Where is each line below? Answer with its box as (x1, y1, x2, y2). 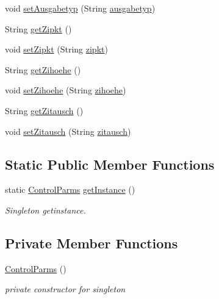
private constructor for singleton (5, 283, 126, 295)
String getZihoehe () (5, 63, 81, 76)
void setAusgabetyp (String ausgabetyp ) (5, 2, 156, 14)
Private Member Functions (5, 233, 178, 252)
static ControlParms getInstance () (5, 183, 135, 196)
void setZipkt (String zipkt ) (5, 43, 108, 56)
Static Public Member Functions (5, 154, 215, 173)
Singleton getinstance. (5, 203, 86, 216)
